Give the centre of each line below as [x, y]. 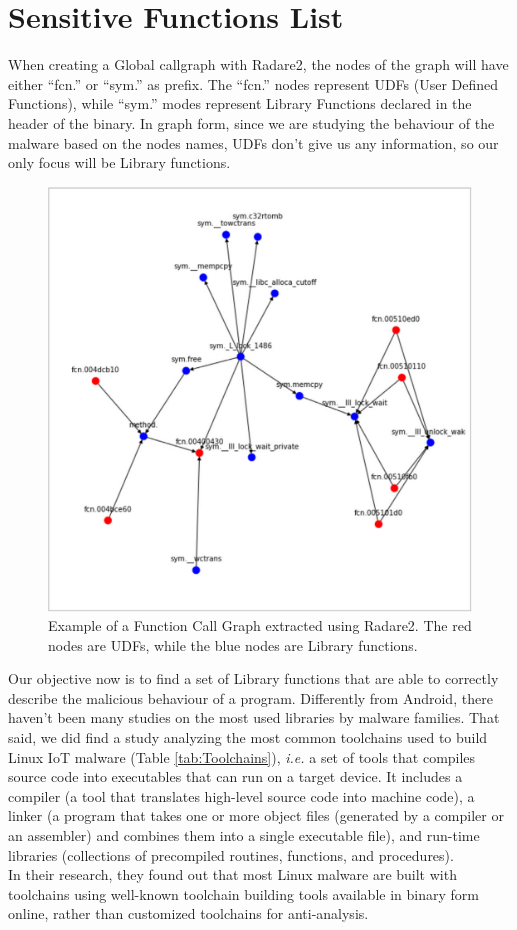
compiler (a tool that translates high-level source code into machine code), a [241, 795]
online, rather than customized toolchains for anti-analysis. [188, 913]
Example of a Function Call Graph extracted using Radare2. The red [260, 625]
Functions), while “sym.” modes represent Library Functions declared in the [240, 103]
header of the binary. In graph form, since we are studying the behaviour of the [251, 122]
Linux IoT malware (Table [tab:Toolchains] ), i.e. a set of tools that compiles [242, 756]
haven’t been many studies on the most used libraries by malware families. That [254, 717]
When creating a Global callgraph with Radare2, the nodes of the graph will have [258, 64]
